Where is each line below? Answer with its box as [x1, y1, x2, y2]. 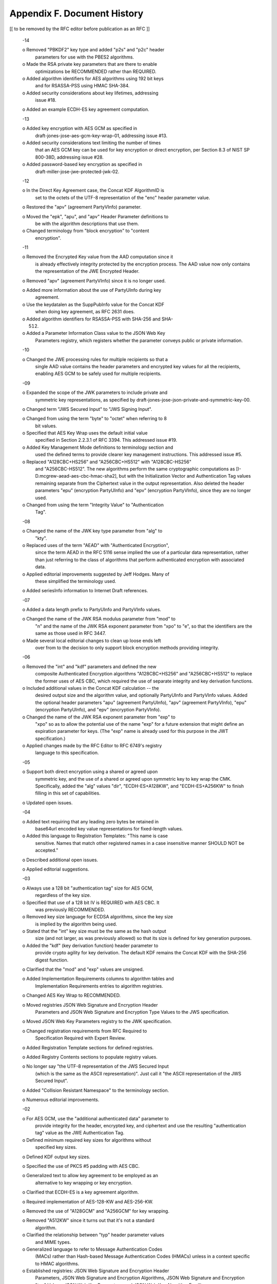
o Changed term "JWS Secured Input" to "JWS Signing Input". [22, 406, 152, 412]
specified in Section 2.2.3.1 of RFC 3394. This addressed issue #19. [35, 437, 177, 443]
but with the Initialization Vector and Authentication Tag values [118, 473, 251, 479]
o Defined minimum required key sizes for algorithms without [22, 1137, 151, 1143]
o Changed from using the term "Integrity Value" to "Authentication [22, 501, 164, 508]
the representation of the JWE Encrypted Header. [35, 268, 140, 274]
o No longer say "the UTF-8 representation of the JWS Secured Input [22, 1063, 169, 1069]
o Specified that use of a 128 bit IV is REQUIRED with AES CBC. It [22, 899, 160, 905]
